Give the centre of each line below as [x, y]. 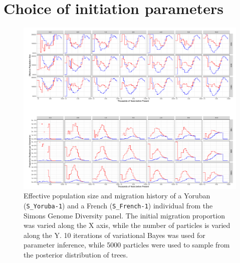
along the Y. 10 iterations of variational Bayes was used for [114, 235]
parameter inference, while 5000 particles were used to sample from [127, 245]
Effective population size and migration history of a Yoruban [117, 196]
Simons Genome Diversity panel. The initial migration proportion [124, 215]
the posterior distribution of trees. [76, 255]
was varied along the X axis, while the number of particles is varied [127, 225]
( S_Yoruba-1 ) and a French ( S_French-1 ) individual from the [118, 206]
